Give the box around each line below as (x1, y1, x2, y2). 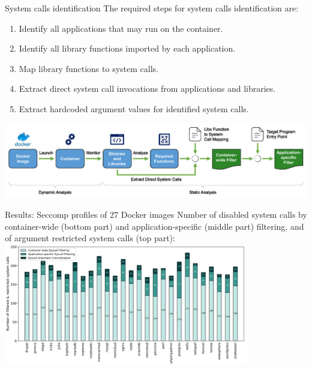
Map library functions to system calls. (19, 62, 158, 74)
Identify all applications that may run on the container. (19, 22, 223, 34)
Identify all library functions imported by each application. (19, 42, 236, 55)
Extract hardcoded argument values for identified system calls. (19, 102, 249, 115)
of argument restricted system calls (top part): (5, 232, 175, 244)
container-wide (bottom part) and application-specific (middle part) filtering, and (5, 220, 304, 232)
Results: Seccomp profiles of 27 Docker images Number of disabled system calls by (5, 208, 307, 221)
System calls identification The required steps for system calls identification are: (5, 2, 299, 14)
